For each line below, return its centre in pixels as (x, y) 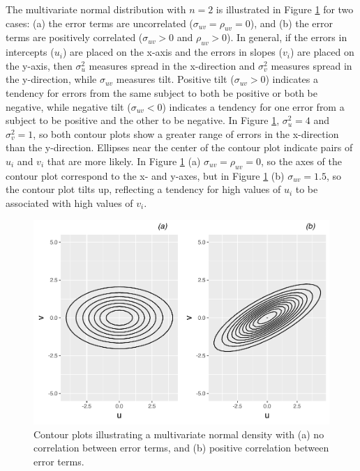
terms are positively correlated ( (74, 37)
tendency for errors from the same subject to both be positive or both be (162, 92)
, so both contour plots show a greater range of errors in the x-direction (186, 133)
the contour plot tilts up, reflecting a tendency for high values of (143, 189)
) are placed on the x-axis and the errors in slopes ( (172, 52)
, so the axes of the (301, 161)
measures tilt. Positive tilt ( (175, 79)
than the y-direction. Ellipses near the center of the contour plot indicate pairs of (179, 147)
